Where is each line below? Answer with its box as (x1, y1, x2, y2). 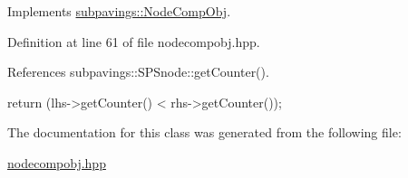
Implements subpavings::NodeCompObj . (7, 2, 231, 20)
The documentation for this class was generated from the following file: (7, 123, 402, 142)
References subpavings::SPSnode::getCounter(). (7, 62, 269, 81)
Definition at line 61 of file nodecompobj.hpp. (7, 32, 260, 51)
